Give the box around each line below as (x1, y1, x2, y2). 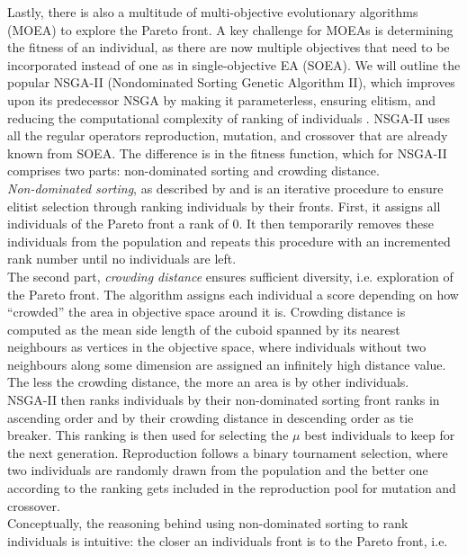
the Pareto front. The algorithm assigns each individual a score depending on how (7, 284, 459, 303)
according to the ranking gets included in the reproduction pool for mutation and (7, 479, 456, 498)
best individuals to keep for (304, 426, 455, 444)
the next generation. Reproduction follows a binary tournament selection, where (7, 443, 448, 462)
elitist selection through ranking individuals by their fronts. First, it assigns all (7, 196, 441, 215)
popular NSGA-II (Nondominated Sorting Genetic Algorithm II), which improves (7, 73, 455, 92)
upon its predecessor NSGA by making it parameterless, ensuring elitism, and (7, 90, 436, 109)
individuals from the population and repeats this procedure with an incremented (7, 231, 451, 250)
